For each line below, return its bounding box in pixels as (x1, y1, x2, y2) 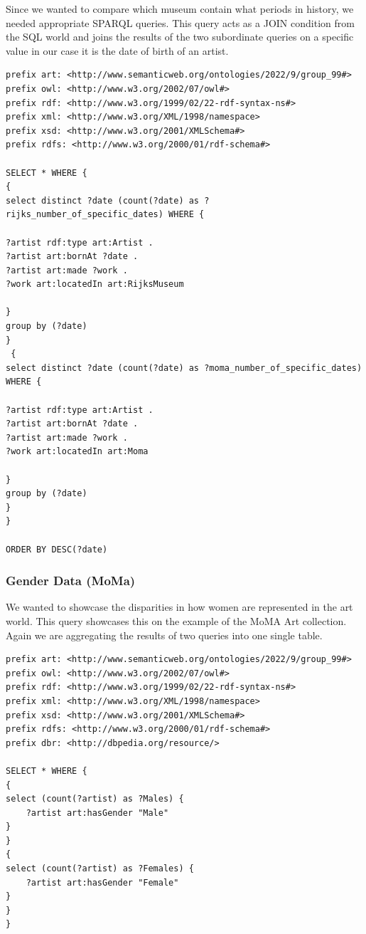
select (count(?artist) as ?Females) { (6, 864, 194, 874)
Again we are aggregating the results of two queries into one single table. (6, 627, 323, 642)
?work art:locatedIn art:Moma (6, 446, 149, 457)
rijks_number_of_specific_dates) (6, 209, 163, 220)
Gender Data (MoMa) (6, 572, 136, 589)
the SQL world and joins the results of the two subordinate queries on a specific (6, 29, 354, 44)
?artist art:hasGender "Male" (26, 807, 169, 818)
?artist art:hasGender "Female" (26, 877, 179, 888)
